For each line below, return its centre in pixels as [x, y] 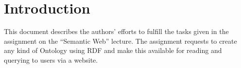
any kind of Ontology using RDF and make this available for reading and [113, 50]
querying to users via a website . [51, 59]
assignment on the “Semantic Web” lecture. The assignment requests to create [120, 41]
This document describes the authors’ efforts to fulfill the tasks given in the [116, 31]
